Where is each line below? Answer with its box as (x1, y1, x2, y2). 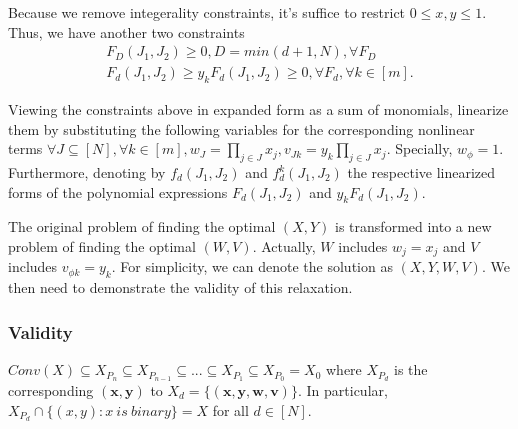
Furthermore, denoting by (8, 162, 166, 183)
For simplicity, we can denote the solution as (120, 256, 393, 277)
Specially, (395, 138, 453, 159)
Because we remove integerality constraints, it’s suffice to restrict (8, 2, 406, 22)
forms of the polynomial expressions (8, 181, 228, 202)
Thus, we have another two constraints (8, 21, 245, 42)
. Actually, (252, 236, 316, 257)
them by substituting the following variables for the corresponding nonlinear (8, 118, 475, 139)
